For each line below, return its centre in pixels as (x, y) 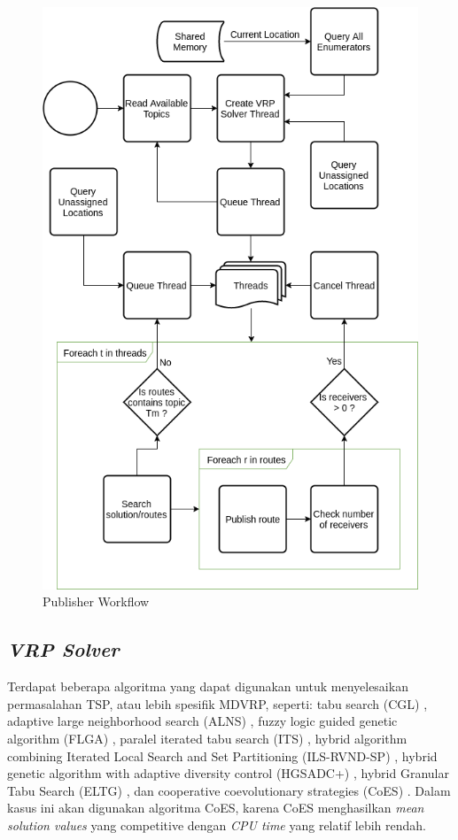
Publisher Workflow (96, 601)
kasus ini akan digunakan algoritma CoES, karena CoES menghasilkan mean (216, 808)
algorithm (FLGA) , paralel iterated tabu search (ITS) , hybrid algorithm (207, 739)
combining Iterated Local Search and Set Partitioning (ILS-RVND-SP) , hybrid (222, 755)
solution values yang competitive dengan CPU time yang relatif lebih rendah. (217, 825)
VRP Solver (63, 649)
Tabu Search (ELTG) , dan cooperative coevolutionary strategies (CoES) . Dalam (229, 790)
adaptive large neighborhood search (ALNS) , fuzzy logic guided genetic (202, 721)
